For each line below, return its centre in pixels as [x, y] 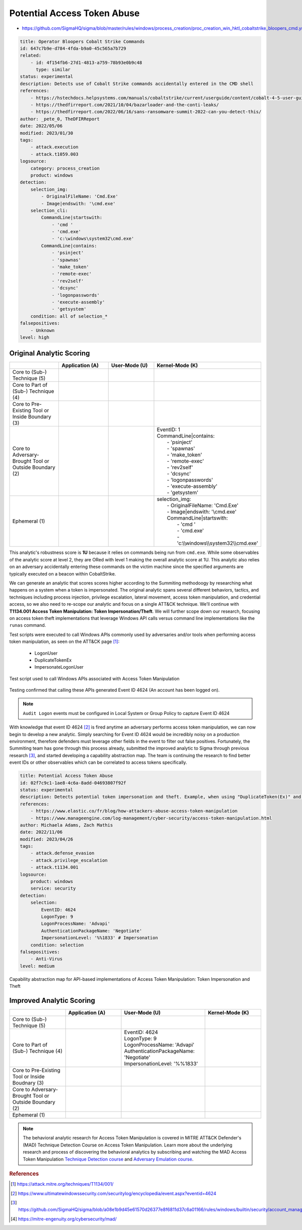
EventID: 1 [169, 429]
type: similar [53, 70]
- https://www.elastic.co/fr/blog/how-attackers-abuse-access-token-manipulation [134, 811]
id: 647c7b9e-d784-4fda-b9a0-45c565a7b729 [73, 48]
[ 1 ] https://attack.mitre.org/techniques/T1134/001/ [62, 1184]
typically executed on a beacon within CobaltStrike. [63, 573]
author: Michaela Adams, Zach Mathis [66, 825]
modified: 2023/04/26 [47, 839]
